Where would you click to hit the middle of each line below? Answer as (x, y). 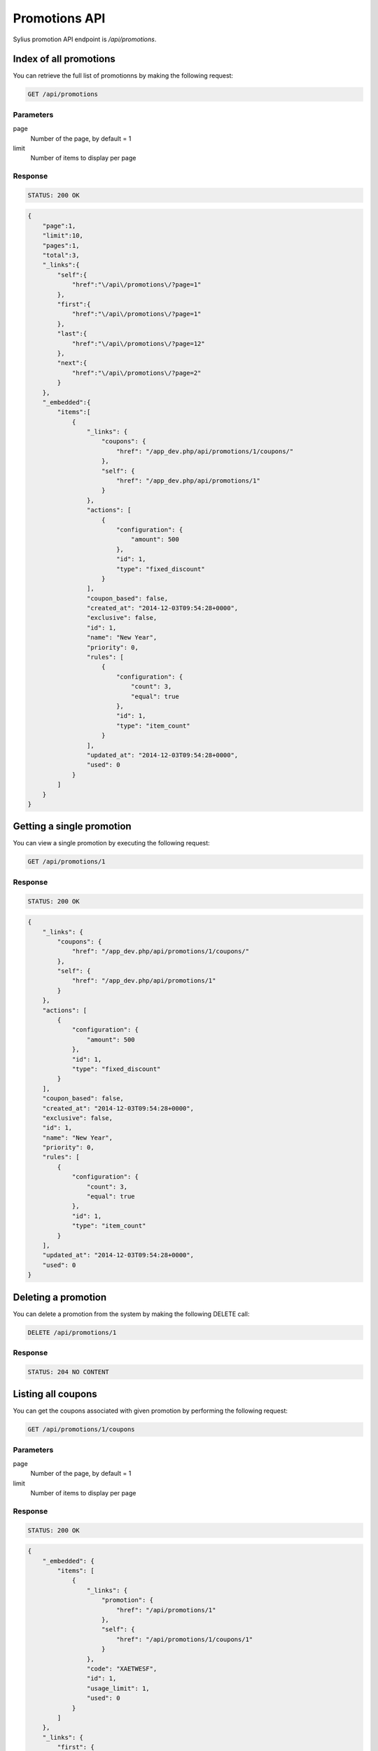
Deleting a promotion (60, 1297)
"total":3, (61, 255)
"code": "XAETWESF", (122, 1669)
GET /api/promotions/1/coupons (82, 1430)
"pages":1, (61, 245)
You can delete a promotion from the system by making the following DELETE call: (131, 1314)
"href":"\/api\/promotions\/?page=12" (139, 344)
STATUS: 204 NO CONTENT (69, 1372)
